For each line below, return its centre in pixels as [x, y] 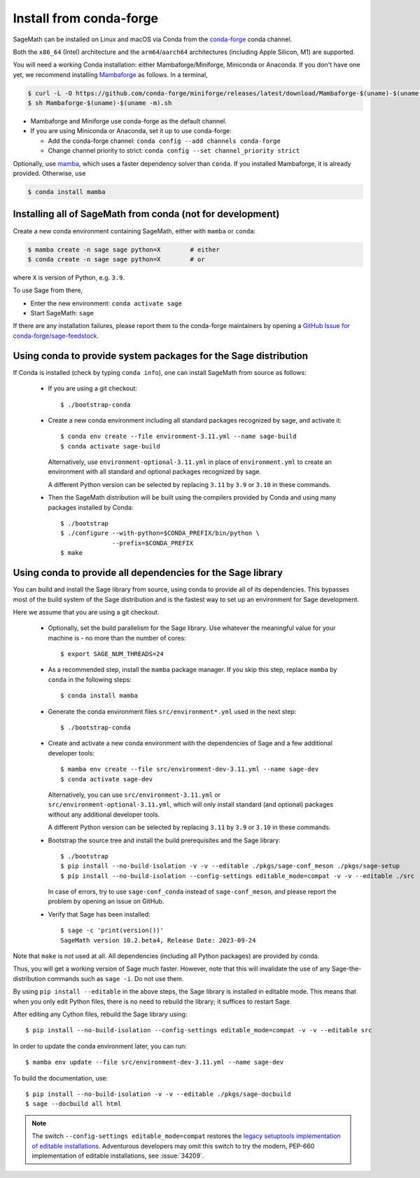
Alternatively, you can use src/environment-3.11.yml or [134, 795]
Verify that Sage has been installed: [99, 914]
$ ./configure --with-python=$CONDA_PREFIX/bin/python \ [160, 533]
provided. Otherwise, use [49, 173]
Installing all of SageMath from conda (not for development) [146, 214]
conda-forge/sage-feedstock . [56, 336]
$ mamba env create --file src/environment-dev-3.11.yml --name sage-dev [190, 769]
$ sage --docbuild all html [73, 1104]
